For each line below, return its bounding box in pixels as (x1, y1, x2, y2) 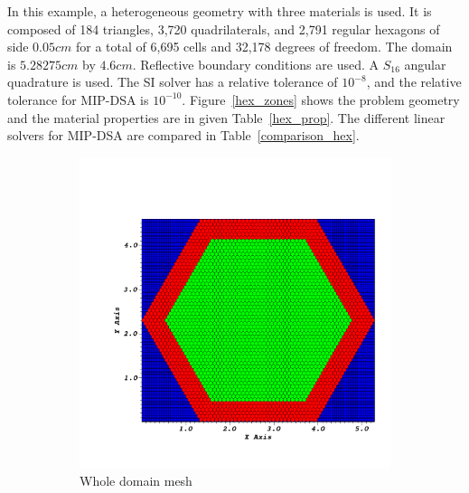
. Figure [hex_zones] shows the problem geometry (182, 90, 460, 109)
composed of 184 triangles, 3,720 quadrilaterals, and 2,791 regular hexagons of (7, 19, 440, 38)
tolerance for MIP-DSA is (7, 90, 149, 109)
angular (404, 54, 446, 73)
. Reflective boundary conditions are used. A (132, 54, 379, 73)
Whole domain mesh (80, 471, 192, 490)
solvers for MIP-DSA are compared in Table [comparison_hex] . (7, 126, 360, 145)
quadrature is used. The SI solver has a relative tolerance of (7, 72, 338, 91)
